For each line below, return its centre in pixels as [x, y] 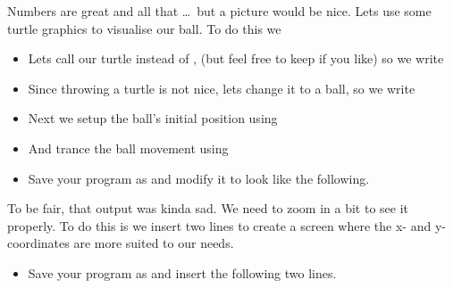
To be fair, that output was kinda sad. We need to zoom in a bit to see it [208, 208]
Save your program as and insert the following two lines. [182, 272]
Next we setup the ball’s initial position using [153, 118]
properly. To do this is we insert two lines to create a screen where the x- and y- [226, 225]
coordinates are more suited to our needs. [121, 243]
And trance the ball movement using [128, 148]
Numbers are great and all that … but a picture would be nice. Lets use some [219, 11]
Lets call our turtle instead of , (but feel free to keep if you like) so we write [236, 58]
